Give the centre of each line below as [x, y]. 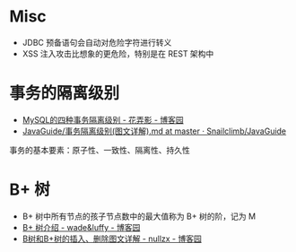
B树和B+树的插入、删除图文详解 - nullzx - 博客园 [112, 239]
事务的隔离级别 [65, 94]
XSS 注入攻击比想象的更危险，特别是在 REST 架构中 [118, 53]
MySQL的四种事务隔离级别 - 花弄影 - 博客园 [103, 119]
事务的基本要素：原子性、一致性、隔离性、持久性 [100, 150]
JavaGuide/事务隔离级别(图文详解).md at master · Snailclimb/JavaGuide [154, 131]
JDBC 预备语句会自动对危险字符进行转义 [97, 42]
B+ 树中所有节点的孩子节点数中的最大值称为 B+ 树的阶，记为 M [139, 216]
